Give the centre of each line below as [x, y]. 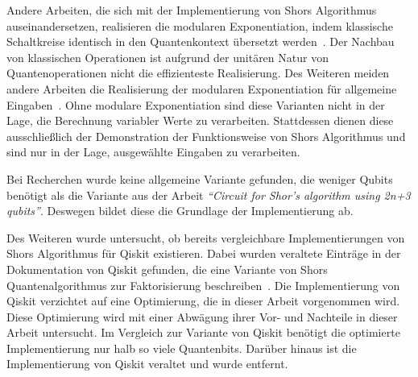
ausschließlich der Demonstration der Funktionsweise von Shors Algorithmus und [206, 136]
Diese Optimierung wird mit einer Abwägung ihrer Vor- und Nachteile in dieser [202, 316]
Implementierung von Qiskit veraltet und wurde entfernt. [147, 364]
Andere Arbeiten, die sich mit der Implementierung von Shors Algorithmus [192, 10]
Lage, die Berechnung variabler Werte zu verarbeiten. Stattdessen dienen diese [200, 120]
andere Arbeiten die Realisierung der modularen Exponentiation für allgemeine [202, 88]
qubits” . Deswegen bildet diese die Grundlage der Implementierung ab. [180, 211]
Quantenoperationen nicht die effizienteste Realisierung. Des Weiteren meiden [198, 73]
